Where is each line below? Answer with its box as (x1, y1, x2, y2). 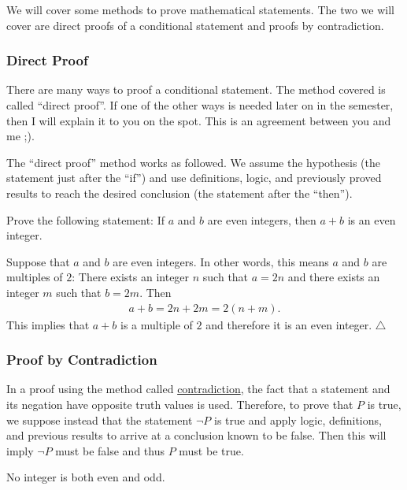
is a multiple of (120, 316, 193, 332)
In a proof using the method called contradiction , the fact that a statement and (6, 380, 390, 397)
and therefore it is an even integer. (205, 316, 372, 332)
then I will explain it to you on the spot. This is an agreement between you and (6, 112, 391, 128)
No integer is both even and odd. (6, 469, 165, 485)
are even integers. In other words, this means (113, 253, 329, 269)
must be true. (179, 442, 244, 458)
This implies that (6, 316, 90, 332)
